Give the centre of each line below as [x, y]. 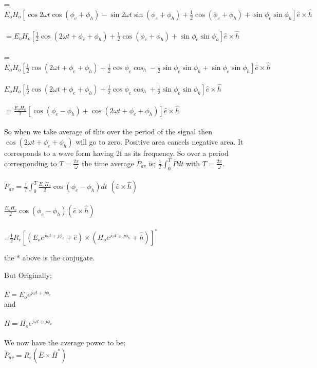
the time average [108, 163]
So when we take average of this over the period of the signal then [108, 132]
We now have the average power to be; [65, 343]
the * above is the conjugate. [50, 258]
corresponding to [31, 163]
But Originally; [28, 275]
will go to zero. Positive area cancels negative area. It [160, 141]
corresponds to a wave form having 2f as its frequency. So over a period [116, 153]
